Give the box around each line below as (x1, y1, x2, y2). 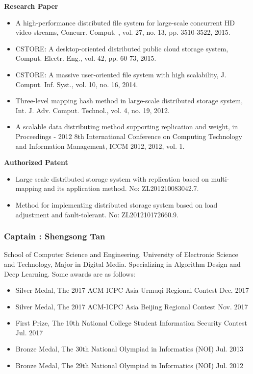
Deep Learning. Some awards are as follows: (4, 268, 135, 279)
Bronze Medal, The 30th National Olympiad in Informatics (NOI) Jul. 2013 (15, 344, 243, 354)
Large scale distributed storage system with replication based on (15, 173, 209, 184)
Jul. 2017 (15, 327, 43, 337)
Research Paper (4, 1, 58, 11)
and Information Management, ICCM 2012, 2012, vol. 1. (15, 140, 185, 151)
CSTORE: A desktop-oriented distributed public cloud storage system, (15, 43, 228, 53)
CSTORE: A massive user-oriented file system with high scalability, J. (15, 69, 227, 79)
